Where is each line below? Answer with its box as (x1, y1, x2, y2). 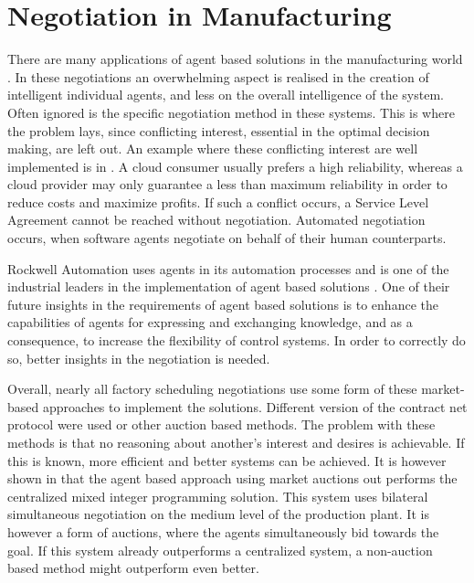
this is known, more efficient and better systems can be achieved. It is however (7, 450, 447, 470)
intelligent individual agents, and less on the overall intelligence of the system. (7, 85, 444, 104)
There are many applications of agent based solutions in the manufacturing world (7, 49, 463, 69)
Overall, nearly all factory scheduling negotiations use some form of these (7, 379, 417, 398)
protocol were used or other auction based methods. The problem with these (7, 415, 436, 434)
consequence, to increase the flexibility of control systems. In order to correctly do (7, 331, 466, 350)
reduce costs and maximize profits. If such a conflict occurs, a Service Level (7, 192, 429, 211)
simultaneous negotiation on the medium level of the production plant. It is (7, 504, 429, 524)
